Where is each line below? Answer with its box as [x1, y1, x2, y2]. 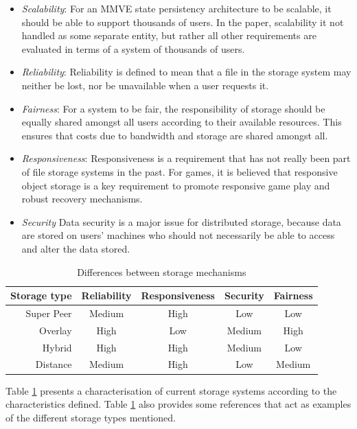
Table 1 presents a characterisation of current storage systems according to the [5, 383, 337, 397]
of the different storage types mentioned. [5, 410, 176, 424]
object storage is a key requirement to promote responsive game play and [21, 178, 330, 192]
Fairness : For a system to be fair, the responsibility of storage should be [21, 101, 325, 115]
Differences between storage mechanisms [77, 264, 246, 279]
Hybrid [42, 340, 72, 354]
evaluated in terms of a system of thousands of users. [21, 41, 245, 56]
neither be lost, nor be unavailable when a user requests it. [21, 78, 269, 92]
